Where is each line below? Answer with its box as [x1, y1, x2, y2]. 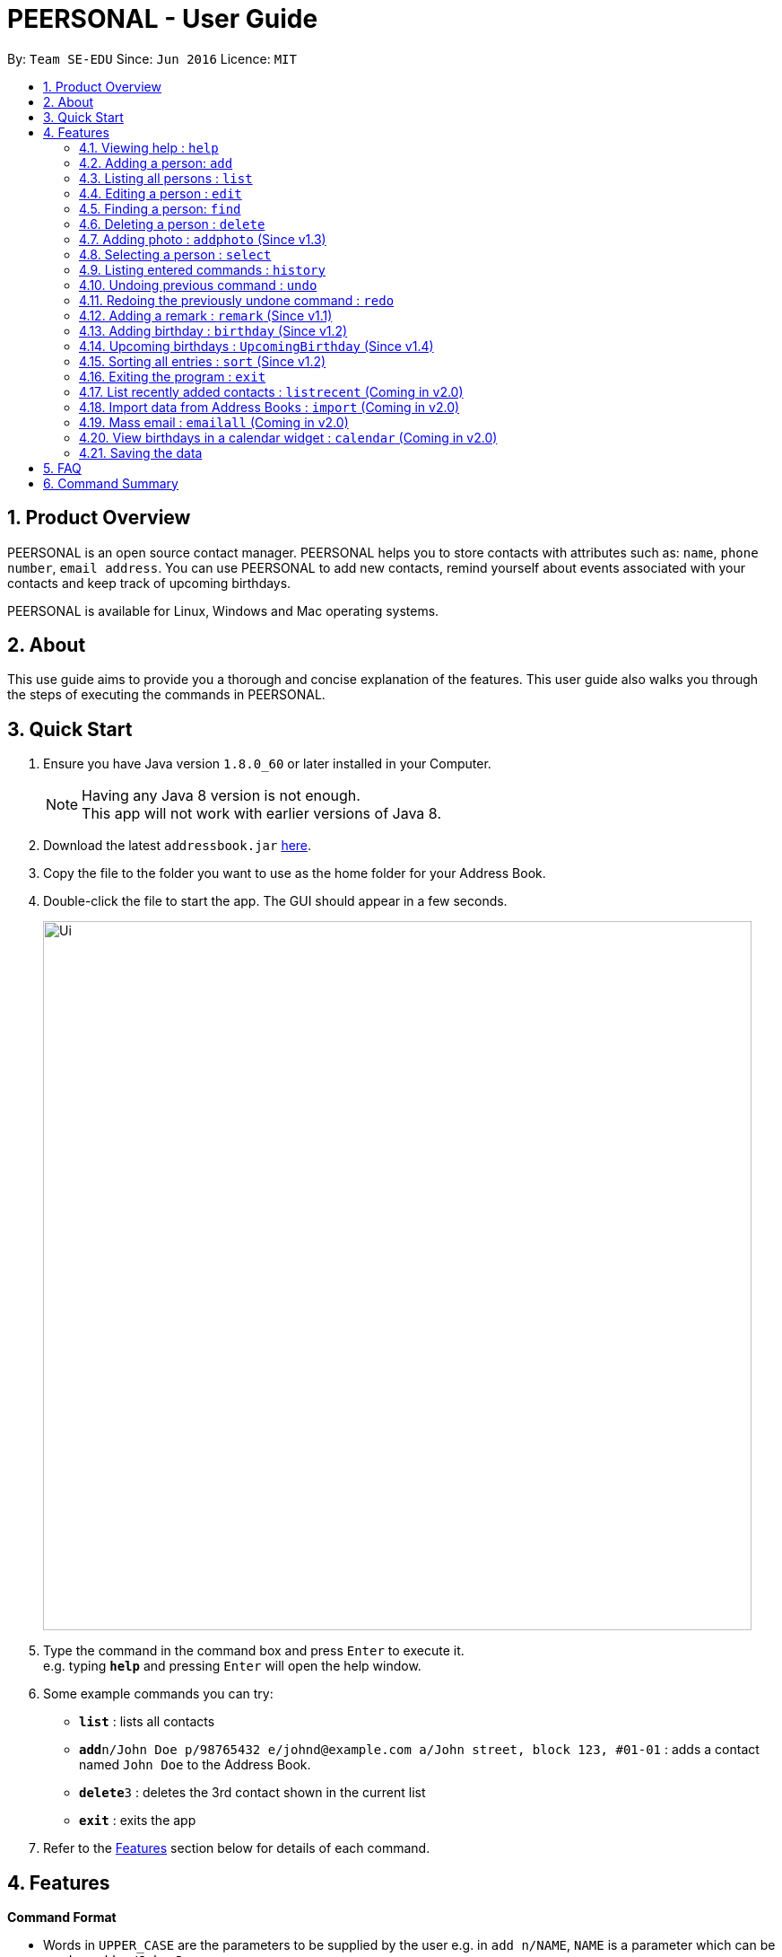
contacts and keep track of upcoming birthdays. [7, 575, 291, 591]
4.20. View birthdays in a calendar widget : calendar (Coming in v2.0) [79, 429, 498, 445]
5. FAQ [43, 460, 82, 476]
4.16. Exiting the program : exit [79, 368, 266, 384]
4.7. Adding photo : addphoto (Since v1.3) [79, 231, 326, 247]
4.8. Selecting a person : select [79, 246, 272, 262]
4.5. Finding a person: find [79, 200, 241, 216]
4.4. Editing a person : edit [79, 185, 242, 201]
